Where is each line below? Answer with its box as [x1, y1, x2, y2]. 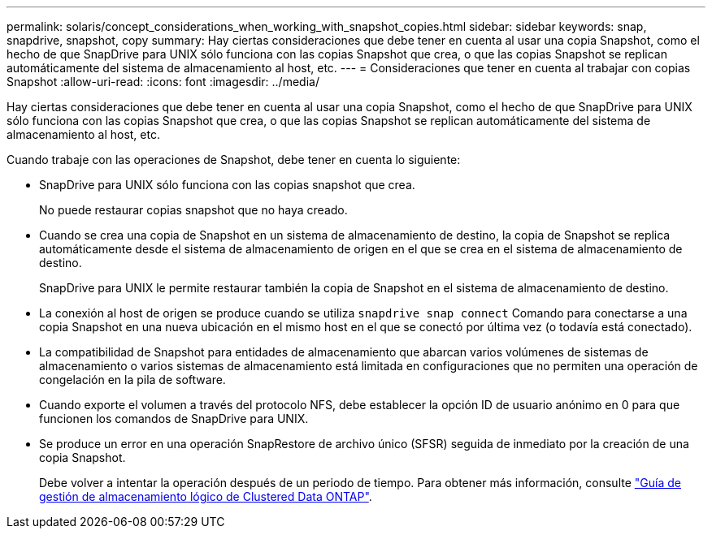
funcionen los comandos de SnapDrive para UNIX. [39, 412, 309, 425]
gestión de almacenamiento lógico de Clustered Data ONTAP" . [39, 490, 372, 503]
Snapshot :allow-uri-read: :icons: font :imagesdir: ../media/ [7, 75, 319, 88]
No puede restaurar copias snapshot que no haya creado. [39, 203, 348, 217]
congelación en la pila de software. [39, 373, 226, 386]
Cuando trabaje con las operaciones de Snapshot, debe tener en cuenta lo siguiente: [7, 153, 461, 166]
